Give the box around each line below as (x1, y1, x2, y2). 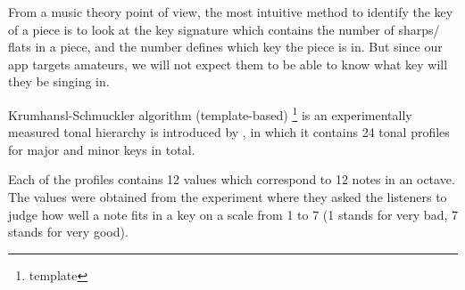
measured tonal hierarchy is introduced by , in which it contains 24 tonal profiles (8, 123, 450, 141)
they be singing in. (8, 72, 110, 91)
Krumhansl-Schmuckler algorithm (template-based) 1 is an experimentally (8, 102, 412, 124)
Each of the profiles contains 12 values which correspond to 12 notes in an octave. (8, 170, 455, 189)
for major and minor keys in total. (8, 140, 195, 158)
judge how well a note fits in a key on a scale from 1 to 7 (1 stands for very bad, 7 (8, 205, 458, 223)
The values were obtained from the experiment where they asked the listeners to (8, 188, 447, 205)
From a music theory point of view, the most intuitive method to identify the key (8, 3, 453, 20)
